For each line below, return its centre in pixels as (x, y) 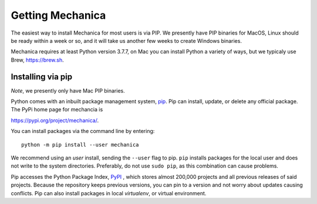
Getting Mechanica (58, 15)
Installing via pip (42, 76)
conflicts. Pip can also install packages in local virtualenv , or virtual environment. (109, 193)
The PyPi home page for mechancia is (57, 110)
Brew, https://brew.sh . (37, 60)
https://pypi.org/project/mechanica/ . (55, 120)
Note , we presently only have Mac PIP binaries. (68, 90)
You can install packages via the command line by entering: (83, 131)
